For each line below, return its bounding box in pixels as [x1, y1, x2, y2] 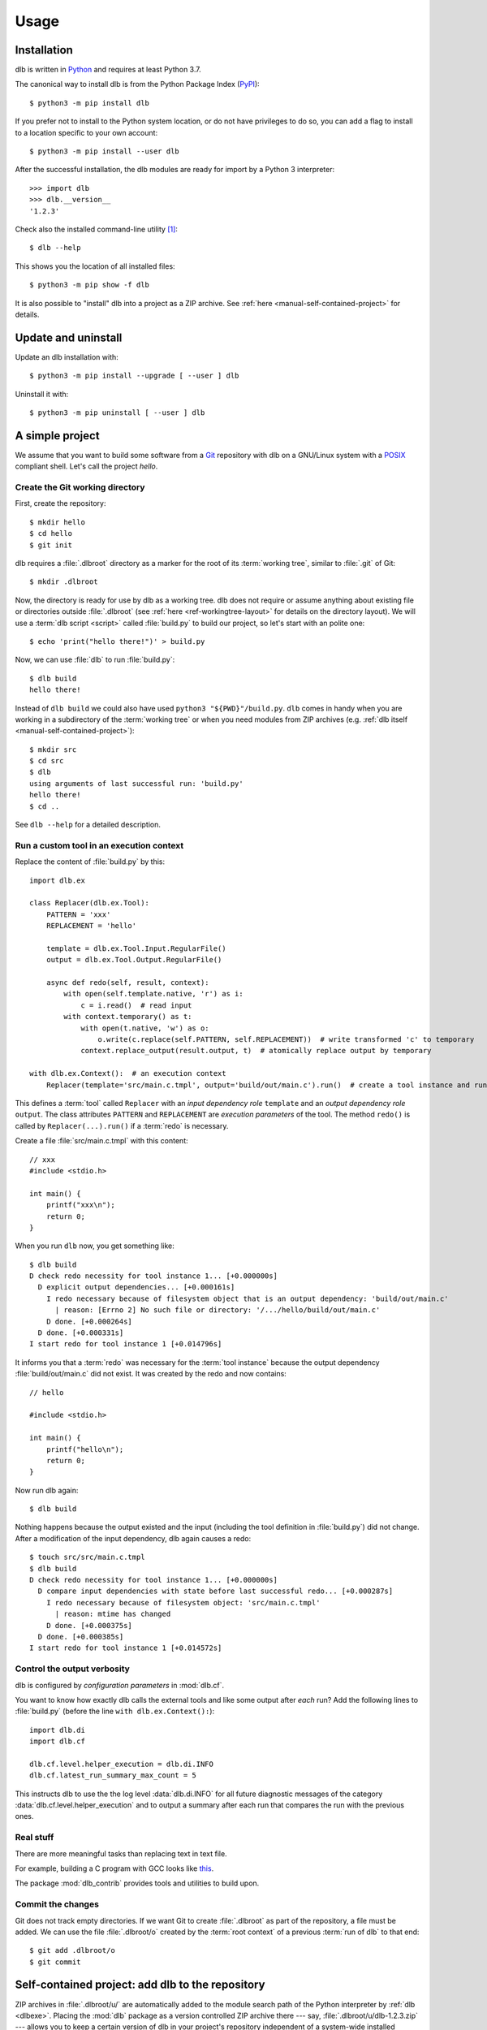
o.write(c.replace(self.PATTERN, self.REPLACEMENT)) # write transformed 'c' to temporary [97, 1035, 475, 1044]
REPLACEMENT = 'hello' [45, 922, 137, 931]
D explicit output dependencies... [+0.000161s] [37, 1283, 235, 1292]
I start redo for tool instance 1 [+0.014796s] [29, 1340, 222, 1349]
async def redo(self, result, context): [45, 978, 210, 987]
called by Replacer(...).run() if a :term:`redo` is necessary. [15, 1121, 229, 1130]
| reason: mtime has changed [54, 1609, 171, 1619]
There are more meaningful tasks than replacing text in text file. [15, 1848, 227, 1859]
